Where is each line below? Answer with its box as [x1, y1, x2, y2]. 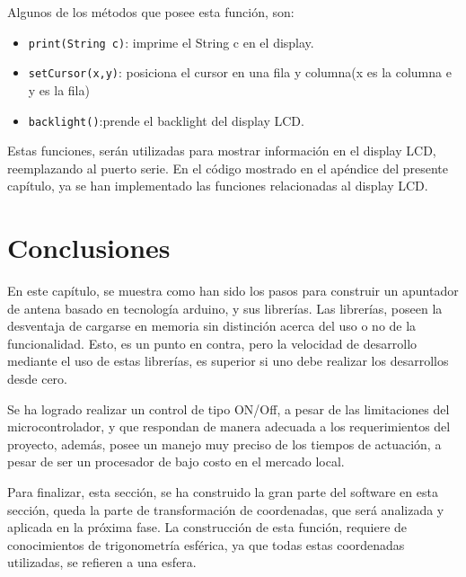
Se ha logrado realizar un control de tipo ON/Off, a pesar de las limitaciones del [7, 399, 450, 418]
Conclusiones [7, 229, 171, 266]
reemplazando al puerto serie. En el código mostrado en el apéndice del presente [7, 158, 448, 177]
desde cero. [7, 369, 67, 388]
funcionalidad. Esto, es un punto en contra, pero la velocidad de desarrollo [7, 333, 418, 352]
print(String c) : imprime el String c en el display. [28, 32, 314, 51]
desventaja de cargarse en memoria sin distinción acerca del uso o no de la [7, 316, 417, 335]
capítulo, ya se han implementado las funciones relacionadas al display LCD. [7, 176, 428, 195]
